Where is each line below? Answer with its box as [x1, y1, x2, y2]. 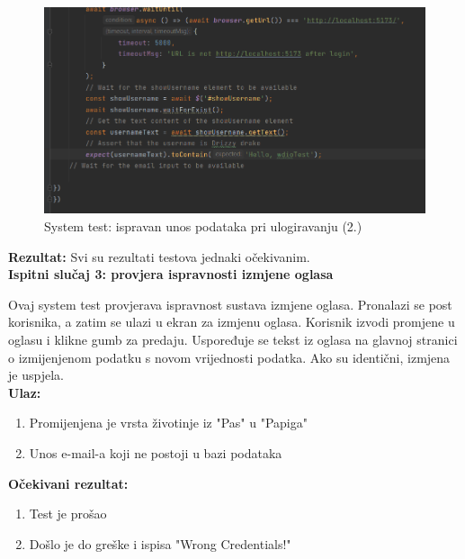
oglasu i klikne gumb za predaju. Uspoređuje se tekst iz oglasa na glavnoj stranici [8, 329, 458, 348]
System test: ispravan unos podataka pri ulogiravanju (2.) [44, 217, 362, 235]
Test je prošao [29, 504, 107, 523]
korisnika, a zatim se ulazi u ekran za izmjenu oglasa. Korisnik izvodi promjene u [8, 312, 455, 331]
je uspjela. [8, 365, 64, 384]
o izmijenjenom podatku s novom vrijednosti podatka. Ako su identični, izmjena [8, 347, 451, 366]
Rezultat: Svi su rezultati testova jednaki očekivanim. [8, 247, 310, 266]
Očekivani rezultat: [8, 473, 129, 492]
